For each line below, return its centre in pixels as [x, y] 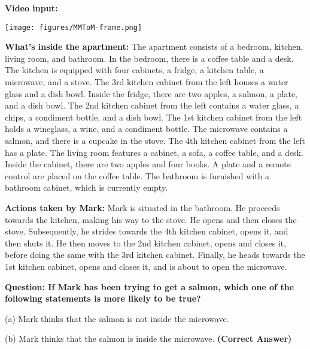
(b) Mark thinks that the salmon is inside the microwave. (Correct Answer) [148, 339]
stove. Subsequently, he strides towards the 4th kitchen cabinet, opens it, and [147, 231]
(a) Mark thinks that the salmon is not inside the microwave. [117, 318]
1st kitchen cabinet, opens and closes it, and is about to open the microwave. [146, 266]
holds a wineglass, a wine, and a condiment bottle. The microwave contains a [146, 129]
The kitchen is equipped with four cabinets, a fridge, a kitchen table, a [134, 70]
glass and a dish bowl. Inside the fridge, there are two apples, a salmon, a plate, [151, 93]
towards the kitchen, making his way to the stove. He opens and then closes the [151, 219]
